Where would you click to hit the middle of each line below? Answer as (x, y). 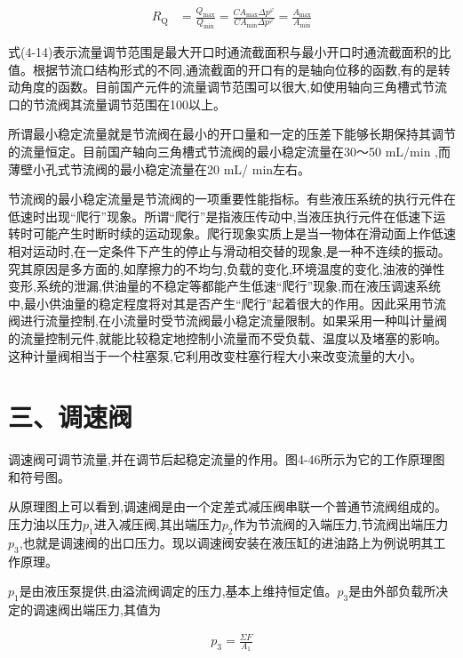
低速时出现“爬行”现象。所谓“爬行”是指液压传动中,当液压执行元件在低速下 (221, 216)
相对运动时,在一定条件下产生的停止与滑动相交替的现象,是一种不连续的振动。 (229, 251)
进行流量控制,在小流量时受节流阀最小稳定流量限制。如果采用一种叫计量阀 (233, 321)
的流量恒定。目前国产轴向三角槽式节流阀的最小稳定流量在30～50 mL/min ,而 (229, 152)
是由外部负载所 (392, 591)
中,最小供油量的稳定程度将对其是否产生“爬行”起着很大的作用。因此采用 (215, 303)
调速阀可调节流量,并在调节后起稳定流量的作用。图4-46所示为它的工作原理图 (227, 459)
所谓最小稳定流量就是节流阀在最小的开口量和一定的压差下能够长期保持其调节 (232, 134)
